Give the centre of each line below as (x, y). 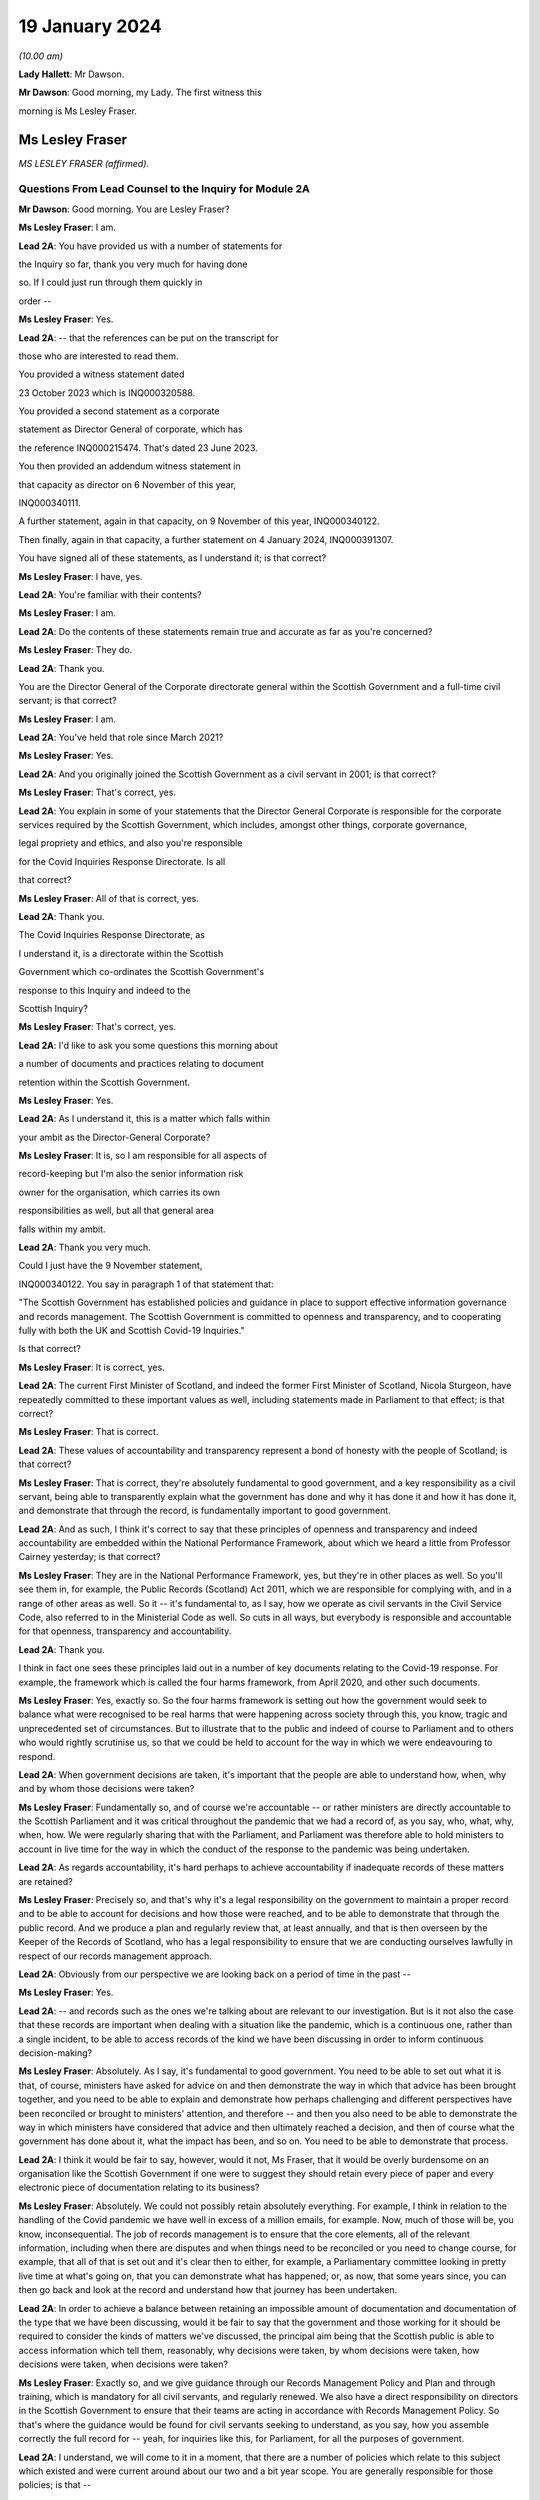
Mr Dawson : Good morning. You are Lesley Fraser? (124, 209)
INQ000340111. (50, 503)
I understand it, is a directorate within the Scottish (121, 953)
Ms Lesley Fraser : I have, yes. (80, 576)
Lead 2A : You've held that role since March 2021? (121, 737)
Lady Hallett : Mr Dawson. (71, 74)
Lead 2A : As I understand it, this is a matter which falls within (144, 1119)
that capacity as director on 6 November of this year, (127, 484)
